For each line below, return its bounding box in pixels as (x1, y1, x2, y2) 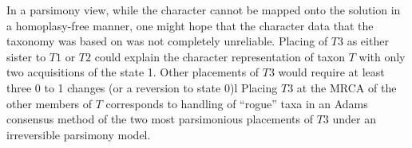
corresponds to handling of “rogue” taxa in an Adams (105, 95, 368, 111)
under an (332, 111, 376, 127)
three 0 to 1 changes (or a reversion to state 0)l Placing (6, 79, 278, 95)
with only (359, 48, 406, 64)
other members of (6, 95, 93, 111)
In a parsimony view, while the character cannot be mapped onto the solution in (6, 2, 401, 18)
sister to (6, 48, 46, 64)
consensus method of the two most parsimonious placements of (6, 111, 313, 127)
